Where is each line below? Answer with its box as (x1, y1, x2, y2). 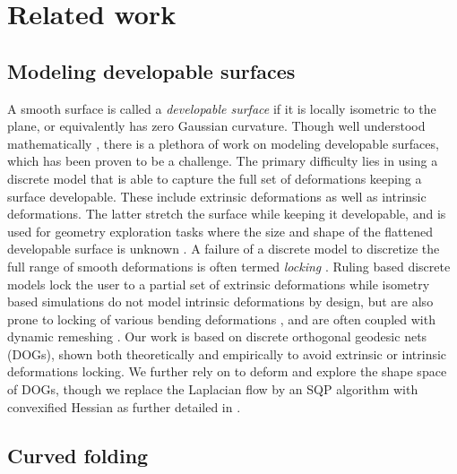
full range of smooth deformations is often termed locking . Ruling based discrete (7, 256, 451, 275)
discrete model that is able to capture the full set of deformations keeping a (7, 168, 422, 187)
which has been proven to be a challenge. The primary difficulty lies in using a (7, 151, 438, 170)
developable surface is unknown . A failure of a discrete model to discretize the (7, 239, 440, 258)
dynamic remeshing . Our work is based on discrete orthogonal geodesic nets (7, 327, 427, 346)
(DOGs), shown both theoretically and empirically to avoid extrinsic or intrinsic (7, 344, 447, 363)
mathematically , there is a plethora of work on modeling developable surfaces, (7, 134, 439, 152)
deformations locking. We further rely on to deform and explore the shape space (7, 362, 447, 381)
